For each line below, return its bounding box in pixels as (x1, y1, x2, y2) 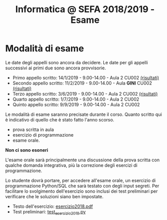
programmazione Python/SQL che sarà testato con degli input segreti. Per (5, 183, 159, 189)
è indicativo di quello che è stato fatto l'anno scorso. (5, 116, 115, 122)
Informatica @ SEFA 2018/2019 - (15, 4, 155, 15)
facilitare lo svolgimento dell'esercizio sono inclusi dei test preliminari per (5, 188, 158, 194)
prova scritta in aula (12, 126, 54, 133)
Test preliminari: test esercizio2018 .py (12, 208, 86, 216)
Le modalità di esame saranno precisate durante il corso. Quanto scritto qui (5, 111, 162, 117)
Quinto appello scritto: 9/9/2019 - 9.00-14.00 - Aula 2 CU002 (12, 101, 140, 107)
